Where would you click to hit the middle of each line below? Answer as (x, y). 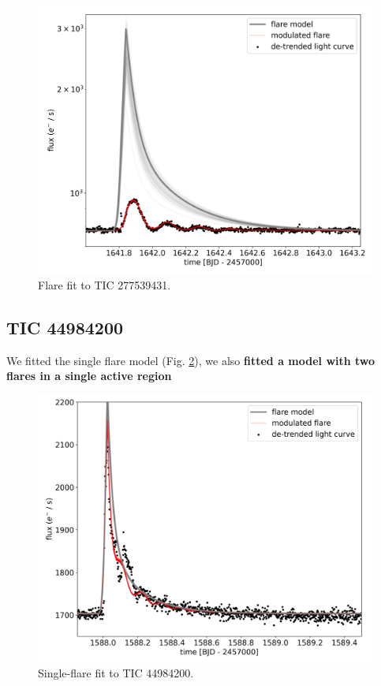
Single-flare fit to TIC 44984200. (116, 673)
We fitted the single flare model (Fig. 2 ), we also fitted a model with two (191, 360)
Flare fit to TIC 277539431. (105, 284)
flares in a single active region (89, 376)
